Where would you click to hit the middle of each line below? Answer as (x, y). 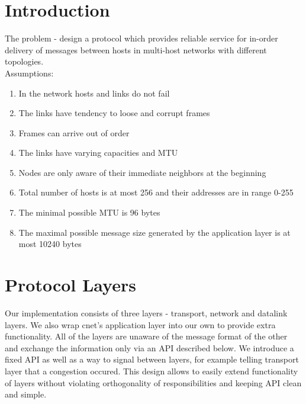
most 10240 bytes (50, 244)
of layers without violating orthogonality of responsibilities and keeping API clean (153, 382)
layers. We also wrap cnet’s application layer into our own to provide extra (140, 324)
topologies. (24, 61)
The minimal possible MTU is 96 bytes (89, 212)
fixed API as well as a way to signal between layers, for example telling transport (152, 359)
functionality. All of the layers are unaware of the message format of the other (146, 336)
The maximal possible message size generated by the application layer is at (154, 232)
